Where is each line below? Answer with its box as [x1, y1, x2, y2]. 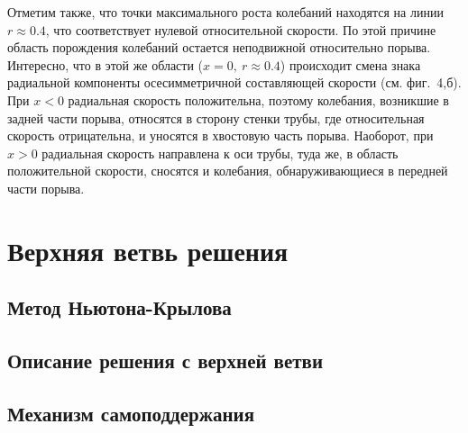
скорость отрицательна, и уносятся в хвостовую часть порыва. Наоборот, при [7, 126, 434, 145]
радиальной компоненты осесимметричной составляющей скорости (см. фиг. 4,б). [7, 73, 462, 92]
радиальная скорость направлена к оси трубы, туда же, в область [41, 143, 399, 162]
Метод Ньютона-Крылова [7, 293, 232, 321]
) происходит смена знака [280, 55, 421, 74]
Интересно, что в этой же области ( [7, 55, 204, 74]
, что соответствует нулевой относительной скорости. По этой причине [45, 20, 436, 39]
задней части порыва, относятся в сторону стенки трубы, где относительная [7, 108, 425, 127]
